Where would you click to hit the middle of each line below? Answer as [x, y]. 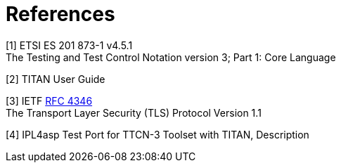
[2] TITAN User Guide [56, 79]
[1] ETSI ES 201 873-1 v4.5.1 [69, 45]
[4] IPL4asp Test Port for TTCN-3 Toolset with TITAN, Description [157, 134]
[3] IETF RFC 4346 [49, 101]
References [60, 14]
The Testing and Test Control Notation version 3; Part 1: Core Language [171, 57]
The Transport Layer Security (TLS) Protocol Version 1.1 [134, 112]
